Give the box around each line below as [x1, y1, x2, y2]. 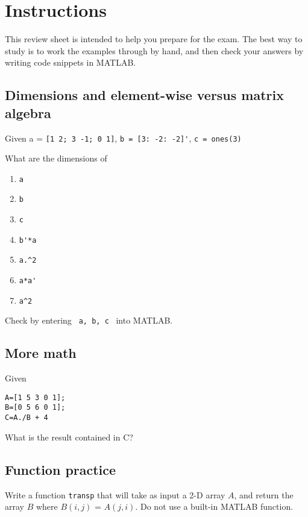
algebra [5, 103, 51, 122]
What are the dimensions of [5, 152, 107, 164]
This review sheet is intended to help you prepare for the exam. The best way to [5, 33, 303, 45]
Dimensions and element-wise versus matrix [5, 86, 284, 104]
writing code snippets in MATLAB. [5, 56, 136, 69]
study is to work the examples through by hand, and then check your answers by [5, 44, 304, 57]
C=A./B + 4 [5, 413, 48, 422]
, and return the [234, 488, 294, 501]
